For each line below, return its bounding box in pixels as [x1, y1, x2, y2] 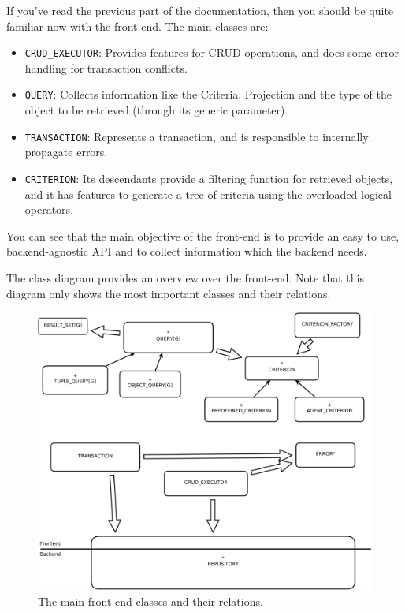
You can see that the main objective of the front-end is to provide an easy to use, [6, 227, 399, 244]
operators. [24, 201, 74, 218]
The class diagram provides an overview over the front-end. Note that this [6, 269, 364, 285]
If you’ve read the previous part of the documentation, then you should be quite [6, 2, 394, 18]
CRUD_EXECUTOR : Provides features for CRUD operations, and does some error [24, 44, 399, 61]
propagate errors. [24, 144, 108, 160]
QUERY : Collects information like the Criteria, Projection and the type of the [24, 86, 392, 103]
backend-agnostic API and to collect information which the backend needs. [6, 243, 367, 259]
